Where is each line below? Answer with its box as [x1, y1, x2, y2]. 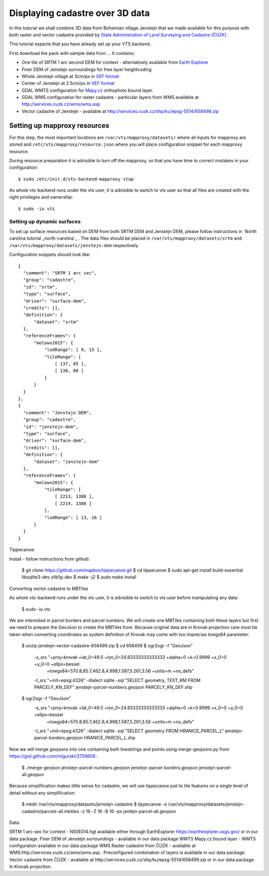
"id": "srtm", [23, 284, 58, 290]
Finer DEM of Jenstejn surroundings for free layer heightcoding [21, 66, 152, 72]
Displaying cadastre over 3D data [9, 7, 150, 18]
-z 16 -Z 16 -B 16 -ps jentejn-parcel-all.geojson [80, 808, 176, 814]
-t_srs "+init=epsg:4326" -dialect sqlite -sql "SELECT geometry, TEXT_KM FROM [34, 677, 201, 683]
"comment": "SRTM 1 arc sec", [23, 270, 97, 276]
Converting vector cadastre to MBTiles [9, 585, 89, 591]
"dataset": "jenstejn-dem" [33, 459, 100, 464]
